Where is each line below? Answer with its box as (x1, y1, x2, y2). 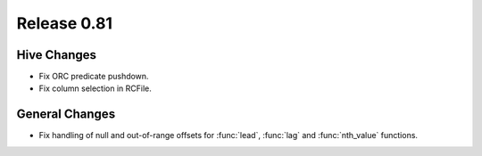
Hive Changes (16, 47, 97, 62)
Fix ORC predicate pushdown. (38, 71, 149, 82)
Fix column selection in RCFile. (38, 83, 152, 94)
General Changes (16, 107, 116, 122)
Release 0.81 (16, 13, 113, 33)
